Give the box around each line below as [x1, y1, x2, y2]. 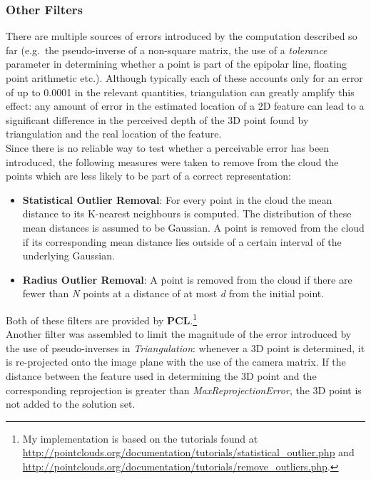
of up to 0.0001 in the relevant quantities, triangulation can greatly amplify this [6, 84, 355, 99]
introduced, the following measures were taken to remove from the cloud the [6, 154, 339, 169]
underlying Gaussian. [22, 248, 115, 263]
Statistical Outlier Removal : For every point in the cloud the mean [22, 192, 332, 207]
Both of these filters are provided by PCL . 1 [6, 310, 198, 327]
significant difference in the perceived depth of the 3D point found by [6, 112, 309, 127]
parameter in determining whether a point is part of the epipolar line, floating [6, 56, 347, 71]
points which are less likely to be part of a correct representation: [6, 168, 291, 183]
